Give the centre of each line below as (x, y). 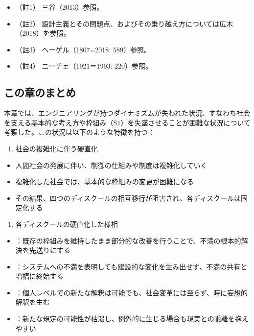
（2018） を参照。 (43, 33)
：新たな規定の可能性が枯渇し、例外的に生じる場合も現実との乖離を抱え (132, 319)
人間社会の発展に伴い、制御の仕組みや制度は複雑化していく (111, 165)
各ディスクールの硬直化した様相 (67, 224)
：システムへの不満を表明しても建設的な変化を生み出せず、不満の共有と (131, 266)
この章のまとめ (40, 92)
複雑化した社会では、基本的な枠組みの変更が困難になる (104, 181)
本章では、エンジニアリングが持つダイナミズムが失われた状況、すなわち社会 (127, 113)
